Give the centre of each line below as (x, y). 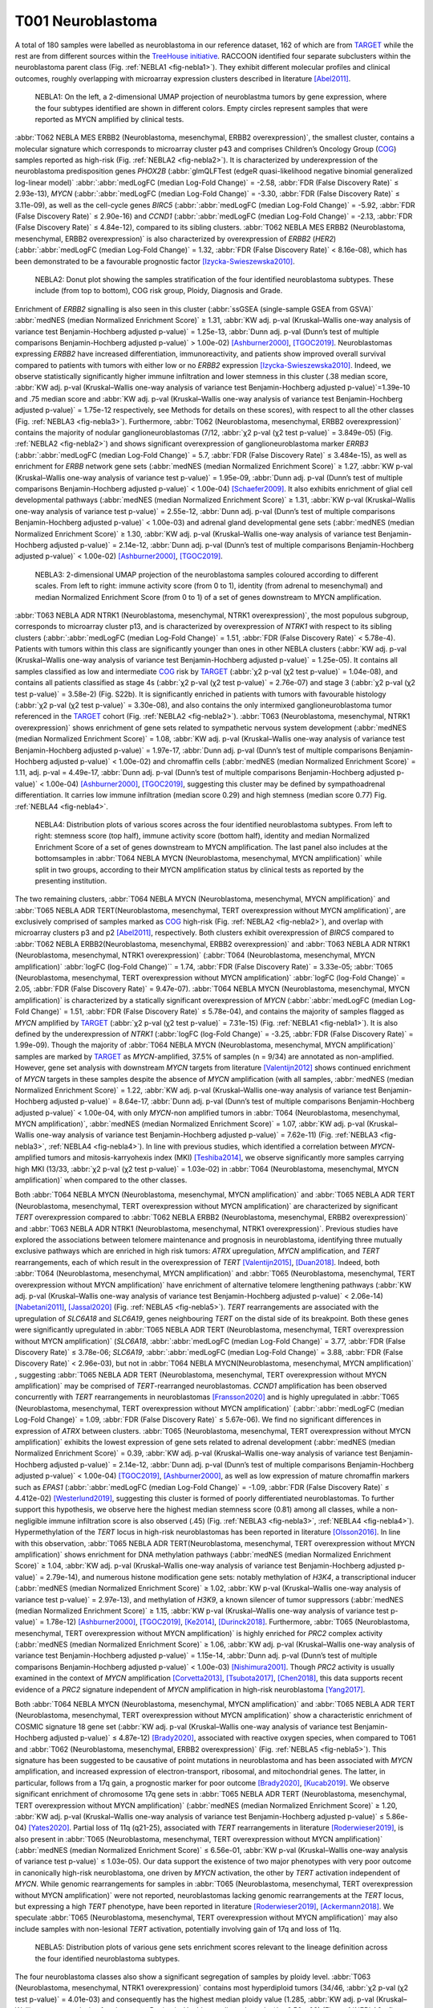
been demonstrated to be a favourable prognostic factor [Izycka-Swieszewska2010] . (155, 261)
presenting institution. (71, 880)
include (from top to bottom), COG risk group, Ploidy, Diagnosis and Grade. (159, 291)
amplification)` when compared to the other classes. (101, 1180)
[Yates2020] (49, 1828)
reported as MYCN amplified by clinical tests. (109, 119)
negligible (31, 1520)
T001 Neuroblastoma (86, 21)
